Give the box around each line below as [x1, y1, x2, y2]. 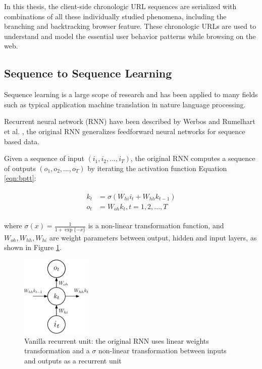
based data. [4, 136, 40, 146]
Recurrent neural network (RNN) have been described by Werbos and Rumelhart [4, 116, 255, 127]
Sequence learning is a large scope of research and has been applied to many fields [4, 89, 258, 100]
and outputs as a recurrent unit [24, 355, 122, 365]
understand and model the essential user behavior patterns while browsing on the [4, 30, 256, 41]
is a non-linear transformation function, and [88, 220, 224, 231]
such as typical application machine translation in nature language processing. [4, 99, 246, 109]
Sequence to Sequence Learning [4, 65, 172, 81]
